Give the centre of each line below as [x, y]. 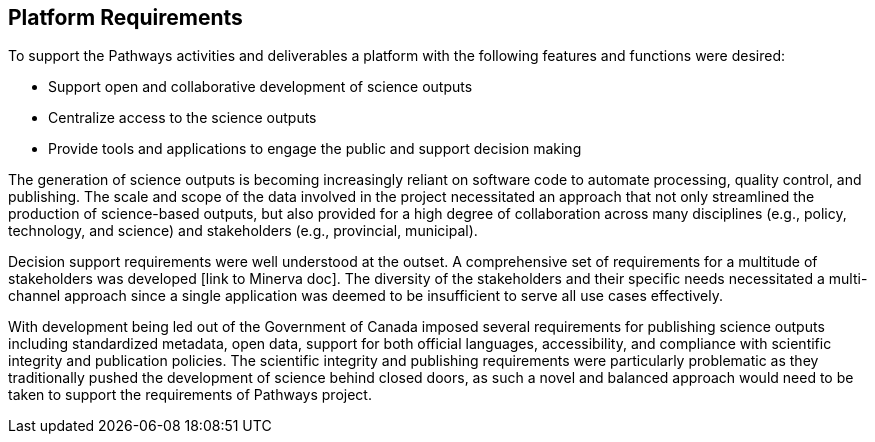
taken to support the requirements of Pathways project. [190, 395]
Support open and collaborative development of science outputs [260, 87]
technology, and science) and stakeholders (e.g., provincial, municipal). [243, 231]
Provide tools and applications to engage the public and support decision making [315, 149]
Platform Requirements [125, 17]
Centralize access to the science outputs [182, 118]
